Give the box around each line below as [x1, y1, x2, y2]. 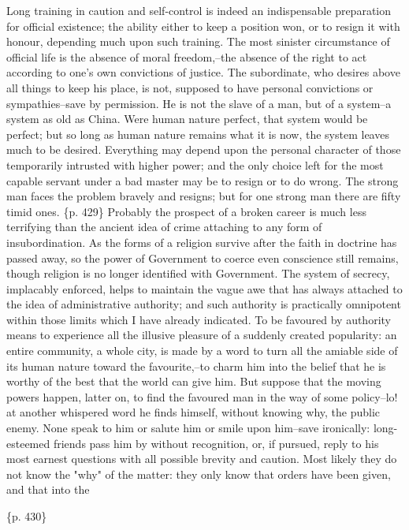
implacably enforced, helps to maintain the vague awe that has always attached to [6, 280, 403, 297]
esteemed [6, 435, 50, 451]
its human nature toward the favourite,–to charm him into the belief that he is [6, 357, 386, 374]
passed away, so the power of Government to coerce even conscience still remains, [6, 249, 399, 266]
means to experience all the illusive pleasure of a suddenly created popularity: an [6, 327, 397, 343]
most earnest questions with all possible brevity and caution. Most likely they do [6, 450, 397, 467]
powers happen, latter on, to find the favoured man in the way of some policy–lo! [6, 388, 398, 405]
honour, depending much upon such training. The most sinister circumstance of [6, 33, 390, 50]
